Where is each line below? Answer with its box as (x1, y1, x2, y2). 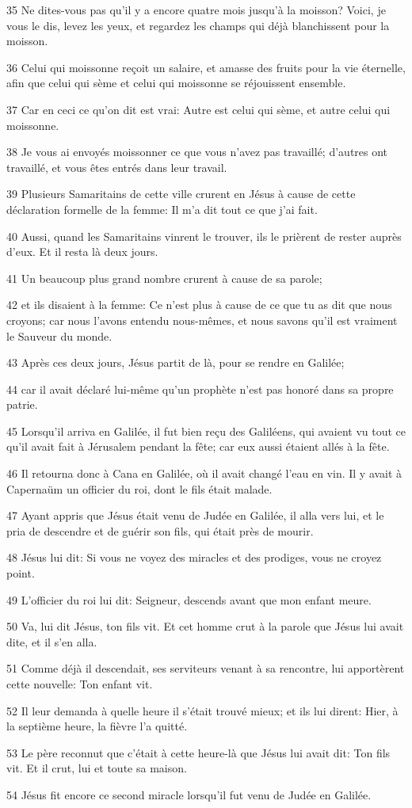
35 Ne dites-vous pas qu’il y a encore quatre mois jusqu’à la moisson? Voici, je (6, 2, 386, 17)
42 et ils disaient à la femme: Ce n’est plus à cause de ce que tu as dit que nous (6, 296, 392, 313)
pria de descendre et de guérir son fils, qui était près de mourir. (6, 522, 314, 539)
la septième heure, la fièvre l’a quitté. (6, 718, 188, 734)
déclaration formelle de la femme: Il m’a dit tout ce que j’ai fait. (6, 200, 318, 217)
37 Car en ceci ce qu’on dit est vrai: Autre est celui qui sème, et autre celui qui (6, 101, 391, 117)
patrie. (6, 396, 38, 413)
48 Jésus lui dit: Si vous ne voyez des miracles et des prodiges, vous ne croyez (6, 549, 382, 566)
